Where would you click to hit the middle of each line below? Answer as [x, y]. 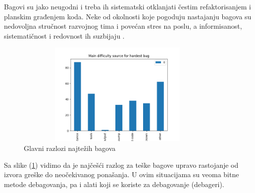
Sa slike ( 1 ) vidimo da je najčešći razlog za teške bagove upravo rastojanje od [121, 165]
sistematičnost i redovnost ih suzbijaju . [64, 35]
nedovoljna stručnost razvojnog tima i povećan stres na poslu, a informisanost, [123, 26]
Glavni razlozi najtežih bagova [70, 148]
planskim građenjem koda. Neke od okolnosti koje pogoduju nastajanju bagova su [128, 16]
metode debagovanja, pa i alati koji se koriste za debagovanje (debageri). [114, 184]
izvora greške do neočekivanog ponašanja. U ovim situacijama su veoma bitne [122, 174]
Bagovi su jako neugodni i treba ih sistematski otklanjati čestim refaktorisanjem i [127, 6]
